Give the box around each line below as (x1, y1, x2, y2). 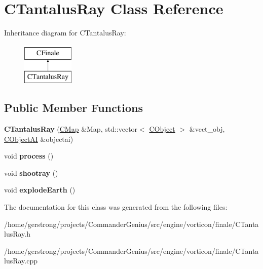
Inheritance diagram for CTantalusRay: (4, 27, 126, 38)
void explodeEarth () (4, 184, 76, 195)
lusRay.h (4, 228, 31, 239)
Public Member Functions (4, 100, 143, 116)
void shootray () (4, 167, 58, 178)
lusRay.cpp (4, 255, 38, 266)
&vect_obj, (189, 124, 225, 134)
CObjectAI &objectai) (4, 133, 73, 144)
